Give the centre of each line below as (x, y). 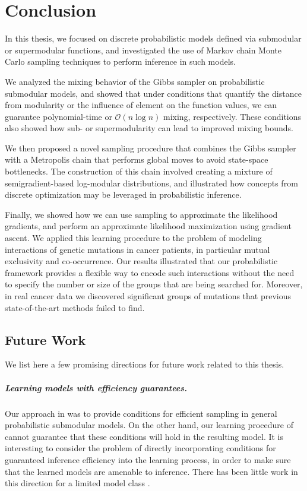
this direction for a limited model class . (77, 483)
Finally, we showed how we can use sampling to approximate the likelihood (141, 214)
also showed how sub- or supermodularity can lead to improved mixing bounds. (149, 128)
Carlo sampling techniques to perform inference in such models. (120, 61)
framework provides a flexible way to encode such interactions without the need (150, 272)
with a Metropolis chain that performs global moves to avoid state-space (137, 159)
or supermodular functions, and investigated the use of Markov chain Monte (143, 50)
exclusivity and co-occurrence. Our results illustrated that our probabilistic (141, 261)
